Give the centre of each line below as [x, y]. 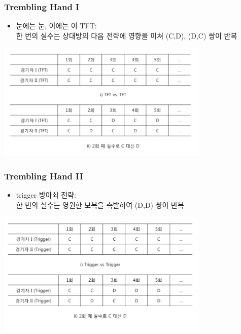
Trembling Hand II [44, 176]
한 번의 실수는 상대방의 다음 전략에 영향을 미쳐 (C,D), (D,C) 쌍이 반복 [127, 35]
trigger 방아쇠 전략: [46, 195]
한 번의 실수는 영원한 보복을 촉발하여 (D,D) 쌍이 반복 [100, 205]
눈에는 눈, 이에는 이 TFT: [56, 26]
